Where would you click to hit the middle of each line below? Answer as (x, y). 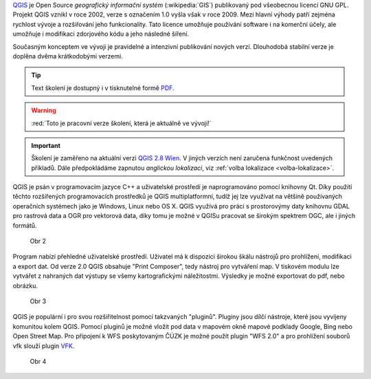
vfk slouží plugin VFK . (44, 346)
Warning (44, 111)
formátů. (25, 225)
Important (46, 145)
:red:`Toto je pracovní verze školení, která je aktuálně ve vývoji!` (121, 123)
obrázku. (25, 285)
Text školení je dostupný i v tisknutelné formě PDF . (103, 88)
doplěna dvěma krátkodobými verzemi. (68, 56)
